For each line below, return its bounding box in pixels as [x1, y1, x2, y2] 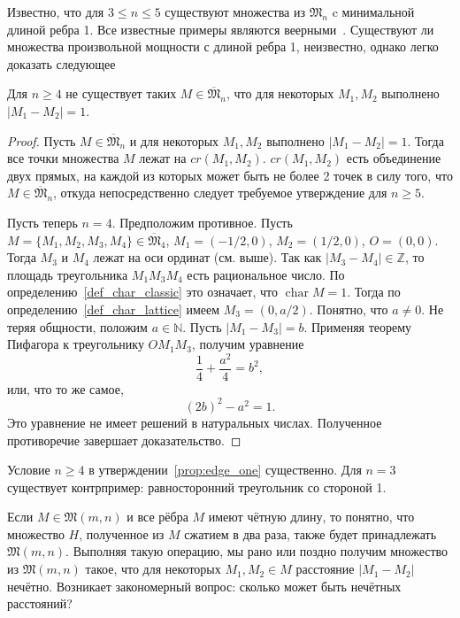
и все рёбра [126, 507, 188, 526]
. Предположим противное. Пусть [111, 212, 293, 231]
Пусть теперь [7, 212, 78, 231]
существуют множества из [165, 3, 305, 20]
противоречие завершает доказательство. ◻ [7, 430, 241, 449]
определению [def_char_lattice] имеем [7, 299, 220, 318]
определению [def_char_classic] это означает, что [7, 282, 278, 301]
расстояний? [7, 594, 73, 613]
